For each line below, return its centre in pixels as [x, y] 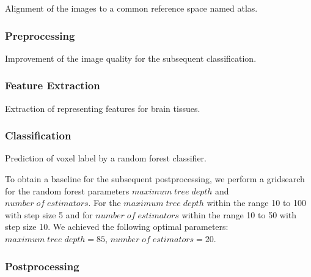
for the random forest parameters [67, 190]
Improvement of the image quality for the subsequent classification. [131, 58]
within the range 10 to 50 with [239, 214]
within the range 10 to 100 [256, 203]
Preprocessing [40, 35]
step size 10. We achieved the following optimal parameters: [117, 227]
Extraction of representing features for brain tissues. [103, 108]
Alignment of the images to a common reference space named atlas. [131, 8]
